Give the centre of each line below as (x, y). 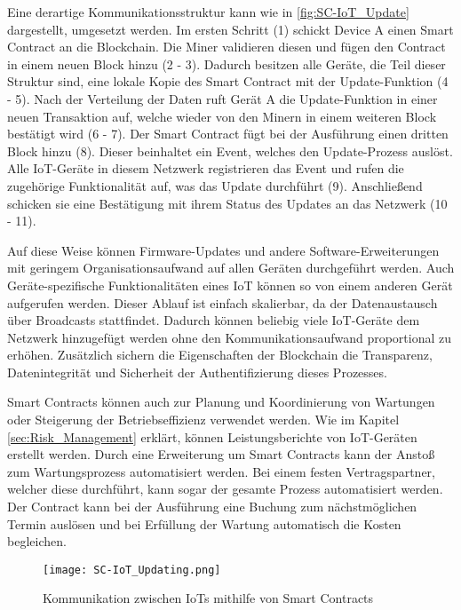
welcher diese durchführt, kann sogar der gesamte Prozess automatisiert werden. (225, 489)
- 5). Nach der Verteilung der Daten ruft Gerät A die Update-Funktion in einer (223, 98)
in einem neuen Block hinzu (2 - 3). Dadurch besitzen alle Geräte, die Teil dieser (227, 63)
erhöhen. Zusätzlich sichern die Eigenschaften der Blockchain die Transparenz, (220, 355)
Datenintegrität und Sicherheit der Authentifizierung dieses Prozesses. (197, 372)
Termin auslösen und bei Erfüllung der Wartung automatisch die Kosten (204, 523)
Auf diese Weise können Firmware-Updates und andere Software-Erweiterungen (223, 250)
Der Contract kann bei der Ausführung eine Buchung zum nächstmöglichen (212, 507)
